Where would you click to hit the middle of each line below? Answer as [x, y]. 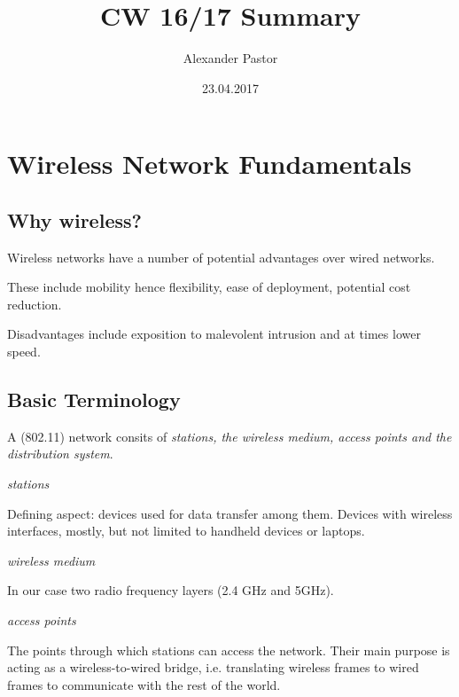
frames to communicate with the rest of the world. [144, 684]
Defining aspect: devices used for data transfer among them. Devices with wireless [230, 513]
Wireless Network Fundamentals [210, 164]
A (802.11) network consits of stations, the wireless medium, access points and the [229, 436]
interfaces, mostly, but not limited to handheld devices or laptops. [186, 531]
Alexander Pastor [230, 58]
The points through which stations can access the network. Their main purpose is [229, 650]
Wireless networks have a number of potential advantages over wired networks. [221, 257]
